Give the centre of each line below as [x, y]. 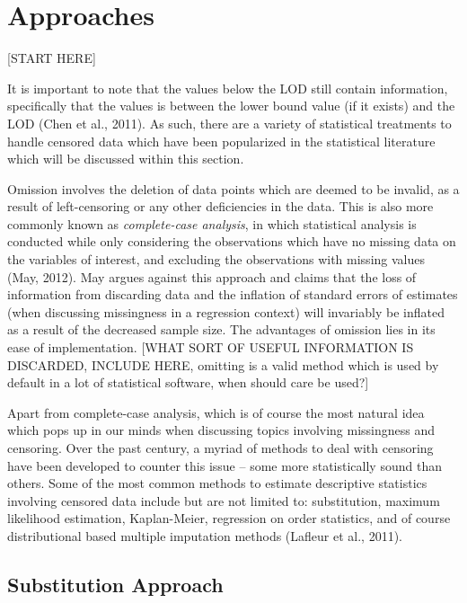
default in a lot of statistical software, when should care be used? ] [188, 382]
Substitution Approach [115, 584]
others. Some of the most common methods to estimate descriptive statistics [217, 483]
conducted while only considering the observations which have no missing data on [232, 241]
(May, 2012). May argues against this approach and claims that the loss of [212, 276]
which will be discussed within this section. [126, 159]
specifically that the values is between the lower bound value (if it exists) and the [231, 106]
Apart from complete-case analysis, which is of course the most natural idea [216, 412]
